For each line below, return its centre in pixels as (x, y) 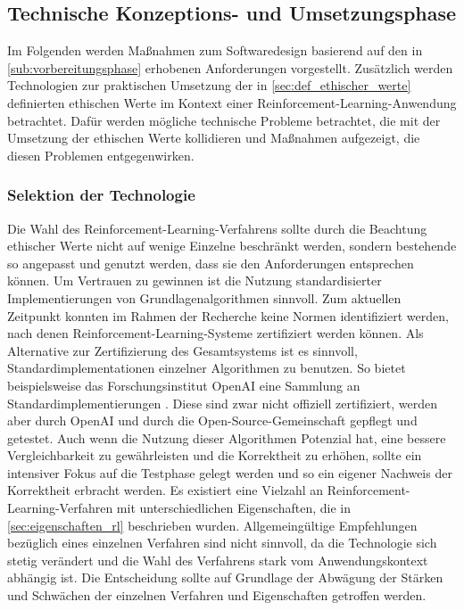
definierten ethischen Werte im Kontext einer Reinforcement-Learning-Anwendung (232, 102)
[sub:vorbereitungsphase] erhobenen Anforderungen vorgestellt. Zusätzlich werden (230, 67)
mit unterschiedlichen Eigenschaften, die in (233, 508)
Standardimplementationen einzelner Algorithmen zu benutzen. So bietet (207, 368)
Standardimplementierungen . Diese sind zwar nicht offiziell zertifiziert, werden (223, 403)
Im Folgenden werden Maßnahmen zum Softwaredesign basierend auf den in (215, 50)
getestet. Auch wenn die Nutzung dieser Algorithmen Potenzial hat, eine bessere (227, 437)
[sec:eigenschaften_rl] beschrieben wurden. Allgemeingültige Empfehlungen (212, 525)
